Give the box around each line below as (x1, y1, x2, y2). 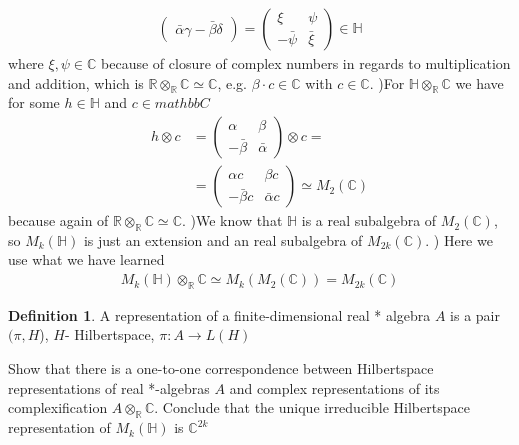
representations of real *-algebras (8, 377, 210, 398)
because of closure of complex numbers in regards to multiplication (101, 53, 511, 74)
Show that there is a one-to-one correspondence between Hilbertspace (8, 358, 434, 379)
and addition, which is (8, 72, 144, 93)
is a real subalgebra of (301, 210, 437, 231)
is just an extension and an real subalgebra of (83, 229, 363, 250)
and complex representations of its (229, 377, 440, 398)
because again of (8, 210, 109, 231)
